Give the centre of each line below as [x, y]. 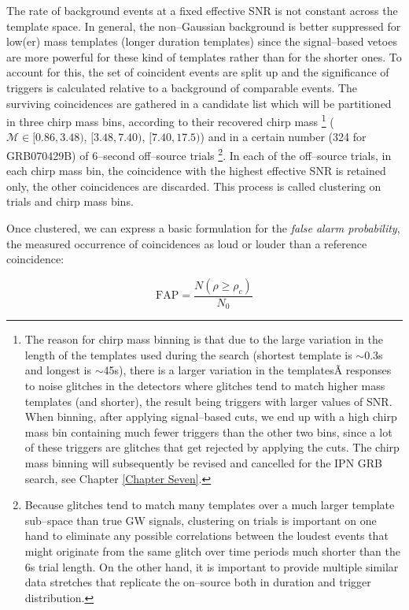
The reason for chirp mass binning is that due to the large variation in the [204, 339]
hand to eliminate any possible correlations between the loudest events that [206, 536]
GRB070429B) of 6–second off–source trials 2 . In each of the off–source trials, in [199, 154]
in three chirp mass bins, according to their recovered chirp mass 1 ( [170, 120]
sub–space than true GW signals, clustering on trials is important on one [201, 520]
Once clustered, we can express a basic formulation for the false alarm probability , [203, 228]
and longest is [58, 370]
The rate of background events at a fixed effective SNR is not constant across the [202, 10]
